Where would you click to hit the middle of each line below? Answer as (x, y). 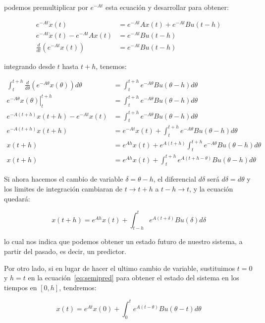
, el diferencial (175, 179)
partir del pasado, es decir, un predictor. (65, 251)
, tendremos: (78, 287)
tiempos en (21, 287)
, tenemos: (111, 66)
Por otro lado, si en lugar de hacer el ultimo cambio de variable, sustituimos (120, 268)
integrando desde (30, 66)
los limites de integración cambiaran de (63, 189)
